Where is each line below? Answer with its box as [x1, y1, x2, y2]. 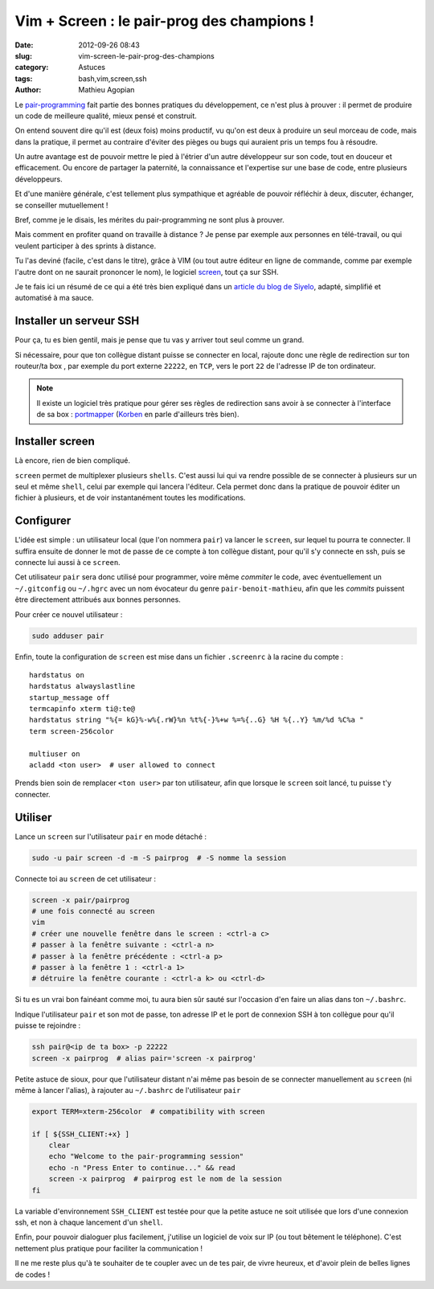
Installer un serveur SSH [14, 314, 140, 328]
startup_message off [29, 693, 110, 702]
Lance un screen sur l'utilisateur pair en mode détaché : [14, 832, 207, 841]
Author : [14, 85, 42, 95]
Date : [14, 40, 34, 50]
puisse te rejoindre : [14, 1021, 81, 1030]
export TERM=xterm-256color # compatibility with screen [31, 1107, 265, 1116]
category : [14, 63, 49, 72]
